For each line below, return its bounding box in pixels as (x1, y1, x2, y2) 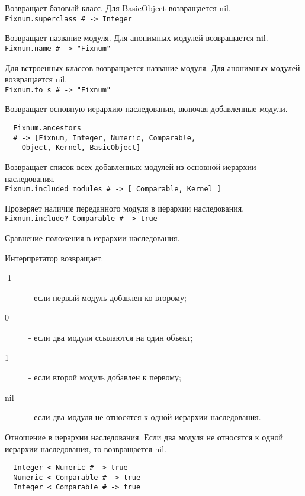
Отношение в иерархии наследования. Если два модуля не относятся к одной (5, 430, 284, 443)
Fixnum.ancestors (13, 123, 81, 132)
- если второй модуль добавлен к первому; (28, 371, 181, 383)
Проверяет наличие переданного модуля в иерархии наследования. (5, 201, 245, 214)
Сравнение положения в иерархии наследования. (5, 232, 180, 244)
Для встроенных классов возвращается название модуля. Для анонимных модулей (5, 61, 300, 73)
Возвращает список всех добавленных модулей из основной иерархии (5, 160, 256, 172)
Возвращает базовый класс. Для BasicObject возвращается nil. (5, 2, 231, 14)
